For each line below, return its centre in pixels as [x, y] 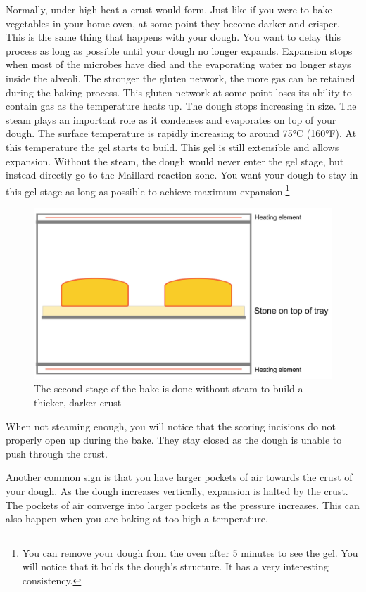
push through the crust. [57, 453]
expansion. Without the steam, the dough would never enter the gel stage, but [175, 161]
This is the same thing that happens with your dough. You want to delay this [173, 37]
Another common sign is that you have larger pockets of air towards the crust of [179, 477]
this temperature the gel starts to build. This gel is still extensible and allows [172, 147]
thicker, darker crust [78, 403]
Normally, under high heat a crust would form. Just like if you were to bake [169, 9]
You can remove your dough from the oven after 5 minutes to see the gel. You [190, 552]
